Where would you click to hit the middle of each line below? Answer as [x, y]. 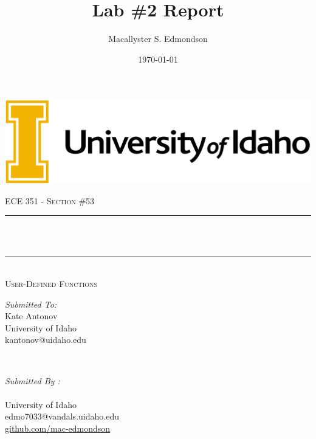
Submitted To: [31, 304]
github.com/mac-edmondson [58, 428]
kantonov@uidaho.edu [46, 340]
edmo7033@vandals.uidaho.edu [62, 416]
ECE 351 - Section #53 [50, 200]
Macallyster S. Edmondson [158, 39]
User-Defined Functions [51, 284]
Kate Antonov [31, 316]
